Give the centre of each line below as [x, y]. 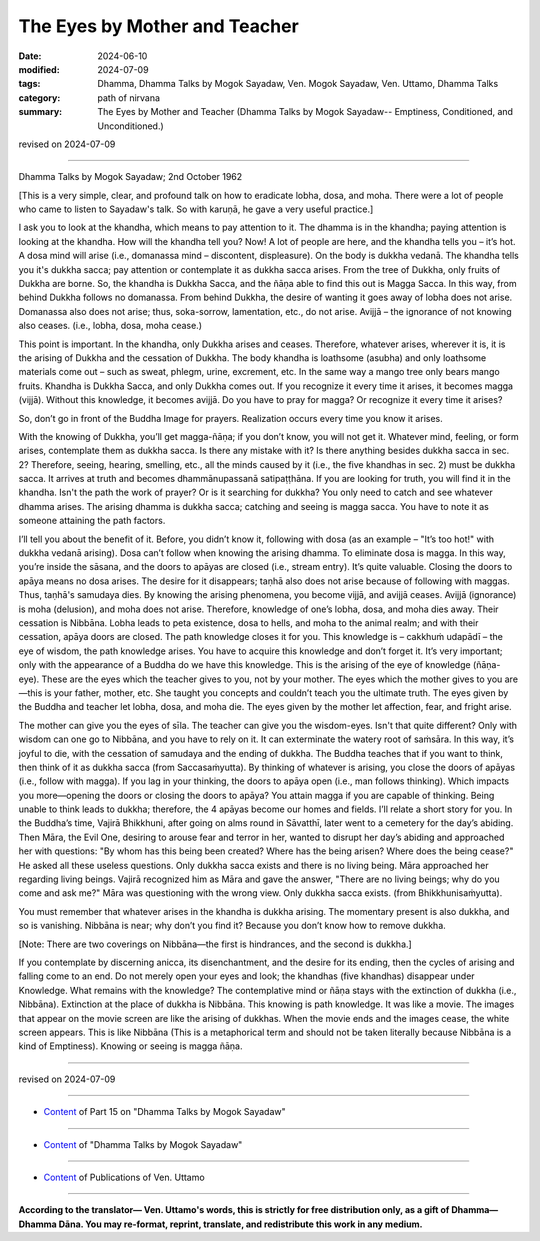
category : [39, 97]
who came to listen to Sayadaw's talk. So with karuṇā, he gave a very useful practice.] [196, 209]
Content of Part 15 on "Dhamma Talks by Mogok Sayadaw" [164, 1112]
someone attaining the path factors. [92, 521]
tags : [29, 84]
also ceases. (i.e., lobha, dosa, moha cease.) [110, 326]
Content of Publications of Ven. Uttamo [124, 1177]
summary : [40, 112]
